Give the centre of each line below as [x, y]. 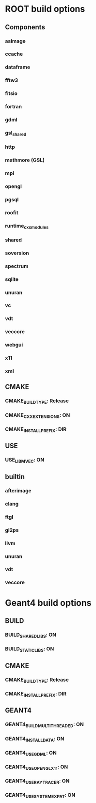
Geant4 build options [48, 603]
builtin [15, 477]
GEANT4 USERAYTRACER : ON [37, 781]
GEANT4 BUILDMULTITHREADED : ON [44, 725]
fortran [14, 107]
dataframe [18, 67]
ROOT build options [45, 9]
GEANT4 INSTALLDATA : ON [35, 739]
